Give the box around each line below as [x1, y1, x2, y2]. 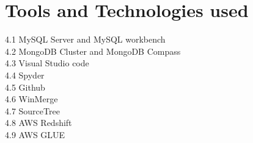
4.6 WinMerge [5, 92, 58, 105]
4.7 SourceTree [5, 104, 60, 117]
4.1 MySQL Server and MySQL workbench [5, 33, 166, 46]
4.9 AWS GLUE [5, 128, 65, 141]
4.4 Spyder [5, 68, 45, 81]
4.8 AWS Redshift [5, 116, 72, 129]
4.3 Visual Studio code [5, 57, 89, 69]
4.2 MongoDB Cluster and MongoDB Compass [5, 44, 181, 57]
